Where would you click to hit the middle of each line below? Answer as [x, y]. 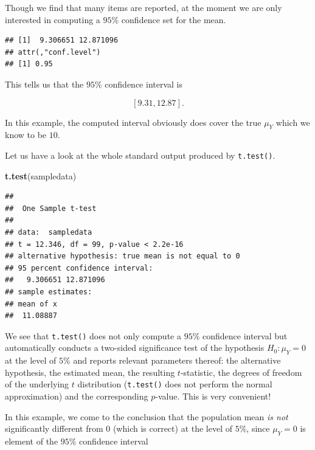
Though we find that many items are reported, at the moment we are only [144, 7]
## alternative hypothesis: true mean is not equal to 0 [123, 256]
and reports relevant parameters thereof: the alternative [177, 360]
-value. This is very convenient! [213, 396]
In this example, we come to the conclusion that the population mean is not [147, 416]
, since [258, 428]
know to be [26, 135]
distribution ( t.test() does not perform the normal [175, 384]
